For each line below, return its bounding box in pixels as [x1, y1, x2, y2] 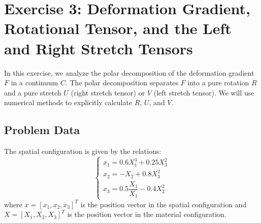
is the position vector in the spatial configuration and [80, 199, 247, 209]
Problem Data [4, 122, 80, 138]
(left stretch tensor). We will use [153, 87, 254, 98]
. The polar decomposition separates [65, 77, 178, 88]
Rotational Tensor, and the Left [4, 18, 232, 39]
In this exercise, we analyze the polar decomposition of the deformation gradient [4, 67, 254, 78]
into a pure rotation [187, 77, 249, 88]
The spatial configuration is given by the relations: [4, 146, 161, 156]
